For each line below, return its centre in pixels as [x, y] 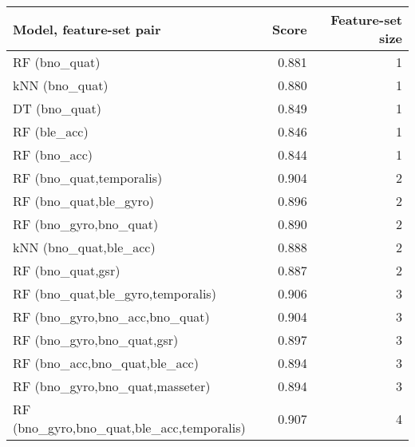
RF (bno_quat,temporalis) [88, 178]
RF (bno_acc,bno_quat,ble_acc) [106, 363]
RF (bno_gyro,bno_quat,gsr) [96, 340]
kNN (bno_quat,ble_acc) [84, 247]
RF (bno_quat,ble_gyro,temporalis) [115, 293]
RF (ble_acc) [51, 131]
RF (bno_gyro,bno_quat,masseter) [112, 386]
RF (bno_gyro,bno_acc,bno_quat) [111, 316]
